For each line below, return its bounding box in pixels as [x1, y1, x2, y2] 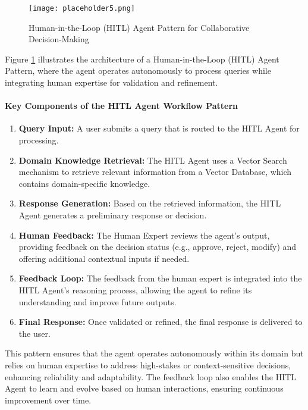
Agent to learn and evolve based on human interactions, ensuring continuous [5, 382, 284, 395]
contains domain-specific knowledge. [18, 177, 150, 189]
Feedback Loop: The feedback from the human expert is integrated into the [18, 272, 302, 284]
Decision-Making [29, 33, 89, 45]
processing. [18, 134, 59, 146]
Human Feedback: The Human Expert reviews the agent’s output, [18, 229, 270, 241]
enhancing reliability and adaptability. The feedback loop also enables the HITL [5, 370, 297, 383]
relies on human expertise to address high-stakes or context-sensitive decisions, [5, 358, 291, 371]
